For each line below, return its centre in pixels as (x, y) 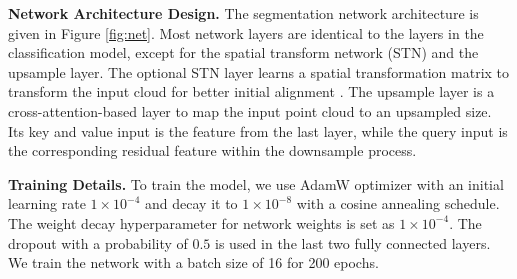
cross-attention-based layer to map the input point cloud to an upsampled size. (250, 110)
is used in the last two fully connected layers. (353, 242)
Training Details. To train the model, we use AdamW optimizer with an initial (256, 183)
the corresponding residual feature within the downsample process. (212, 150)
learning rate (47, 203)
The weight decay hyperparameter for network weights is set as (201, 222)
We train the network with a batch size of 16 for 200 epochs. (193, 262)
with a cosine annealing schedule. (398, 203)
